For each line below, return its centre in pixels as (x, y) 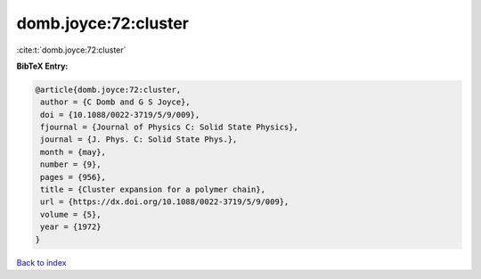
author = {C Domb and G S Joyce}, (115, 102)
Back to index (41, 262)
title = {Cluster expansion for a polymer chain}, (153, 190)
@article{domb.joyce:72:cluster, (108, 90)
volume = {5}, (71, 214)
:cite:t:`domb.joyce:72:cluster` (71, 50)
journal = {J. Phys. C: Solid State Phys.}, (139, 139)
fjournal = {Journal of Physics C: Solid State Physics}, (169, 127)
